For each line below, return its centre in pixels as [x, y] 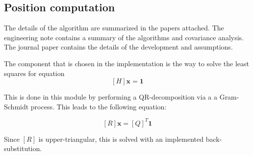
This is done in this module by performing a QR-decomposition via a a [111, 97]
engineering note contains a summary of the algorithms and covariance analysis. [124, 37]
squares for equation [34, 73]
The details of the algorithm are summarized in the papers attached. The [114, 28]
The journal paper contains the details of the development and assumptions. [118, 47]
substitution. [23, 148]
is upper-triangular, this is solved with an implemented [121, 139]
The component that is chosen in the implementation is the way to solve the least [127, 63]
